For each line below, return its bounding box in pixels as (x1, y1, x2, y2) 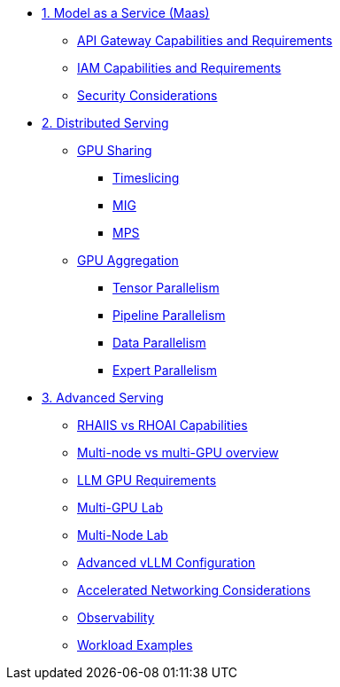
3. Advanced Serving (42, 390, 164, 405)
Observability (77, 610, 155, 625)
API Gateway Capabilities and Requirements (77, 33, 333, 48)
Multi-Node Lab (77, 527, 168, 543)
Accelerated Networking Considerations (77, 582, 311, 597)
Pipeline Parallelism (112, 308, 226, 323)
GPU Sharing (77, 143, 152, 158)
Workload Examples (77, 637, 193, 652)
